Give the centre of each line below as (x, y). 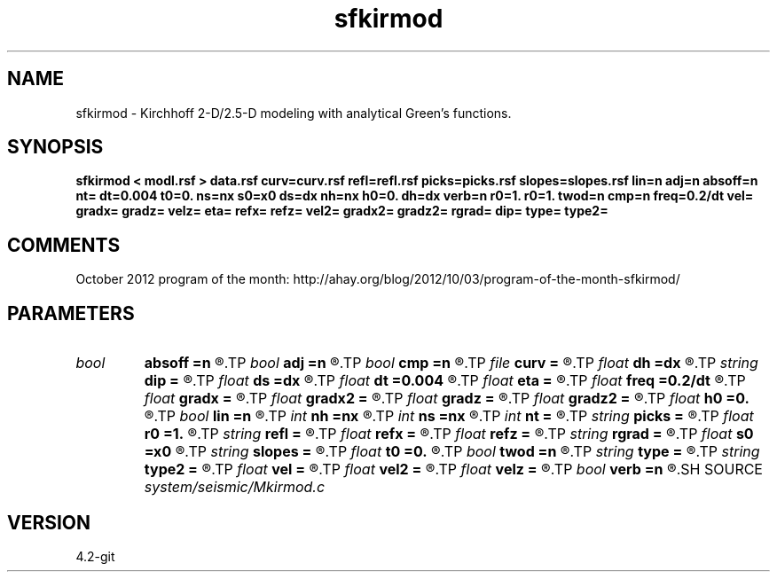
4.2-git (95, 556)
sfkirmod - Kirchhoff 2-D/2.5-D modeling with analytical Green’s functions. (294, 113)
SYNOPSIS (55, 147)
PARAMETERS (71, 313)
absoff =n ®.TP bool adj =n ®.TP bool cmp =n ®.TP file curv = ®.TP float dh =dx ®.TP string (451, 363)
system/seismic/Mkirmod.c (235, 487)
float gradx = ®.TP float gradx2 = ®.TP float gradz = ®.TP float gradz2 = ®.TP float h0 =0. (447, 399)
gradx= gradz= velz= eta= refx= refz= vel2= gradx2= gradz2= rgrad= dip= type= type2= (342, 211)
